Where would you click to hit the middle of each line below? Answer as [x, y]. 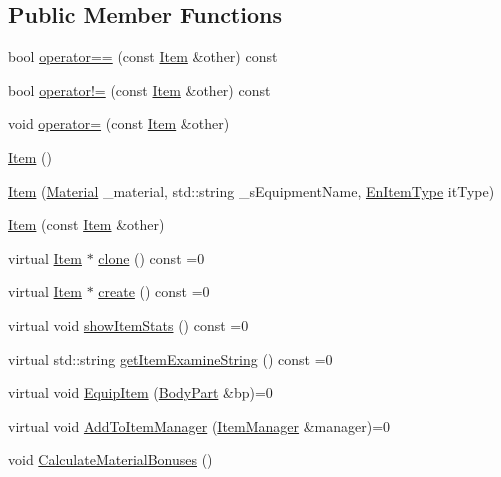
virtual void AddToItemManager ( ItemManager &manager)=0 [199, 425]
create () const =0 [154, 291]
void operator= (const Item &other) [119, 123]
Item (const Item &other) [86, 224]
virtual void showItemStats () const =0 [128, 324]
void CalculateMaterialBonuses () [110, 459]
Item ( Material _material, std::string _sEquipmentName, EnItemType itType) [251, 190]
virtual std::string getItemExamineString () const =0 [170, 358]
